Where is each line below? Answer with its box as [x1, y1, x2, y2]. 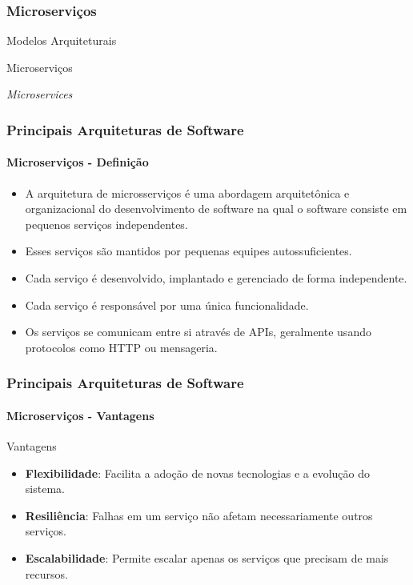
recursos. [25, 565, 68, 582]
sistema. [25, 480, 65, 497]
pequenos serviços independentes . [25, 215, 188, 232]
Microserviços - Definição [6, 154, 149, 170]
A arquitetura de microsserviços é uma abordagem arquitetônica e [25, 184, 350, 201]
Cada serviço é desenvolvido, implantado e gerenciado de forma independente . [25, 270, 407, 286]
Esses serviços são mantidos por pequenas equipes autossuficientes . [25, 242, 352, 259]
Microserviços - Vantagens [6, 407, 154, 423]
